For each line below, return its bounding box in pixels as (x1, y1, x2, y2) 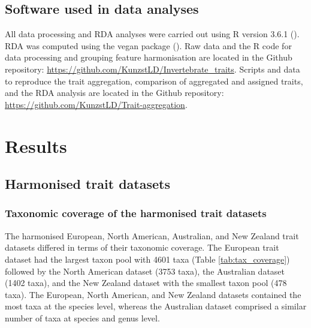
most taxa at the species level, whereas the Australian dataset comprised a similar (5, 300, 307, 312)
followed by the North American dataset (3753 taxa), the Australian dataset (5, 264, 285, 277)
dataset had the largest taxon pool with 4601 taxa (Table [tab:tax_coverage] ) (5, 252, 290, 265)
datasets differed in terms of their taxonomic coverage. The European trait (5, 241, 279, 254)
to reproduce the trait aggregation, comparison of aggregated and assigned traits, (5, 74, 303, 87)
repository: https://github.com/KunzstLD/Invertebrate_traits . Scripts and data (5, 62, 300, 75)
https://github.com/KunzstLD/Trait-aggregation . (5, 98, 188, 110)
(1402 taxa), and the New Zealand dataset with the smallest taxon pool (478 (5, 276, 287, 289)
